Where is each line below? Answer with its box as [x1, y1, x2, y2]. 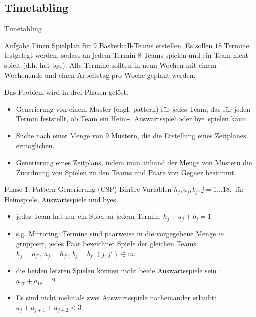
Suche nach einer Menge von [16, 130, 103, 140]
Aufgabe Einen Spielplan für [4, 40, 91, 50]
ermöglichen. [16, 140, 55, 150]
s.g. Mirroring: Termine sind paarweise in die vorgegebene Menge [16, 228, 216, 239]
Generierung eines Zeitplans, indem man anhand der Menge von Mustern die [16, 157, 252, 168]
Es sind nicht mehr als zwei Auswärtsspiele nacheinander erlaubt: [16, 292, 217, 302]
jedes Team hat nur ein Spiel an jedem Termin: [16, 211, 161, 221]
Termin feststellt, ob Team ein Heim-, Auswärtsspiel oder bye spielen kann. [16, 113, 248, 124]
